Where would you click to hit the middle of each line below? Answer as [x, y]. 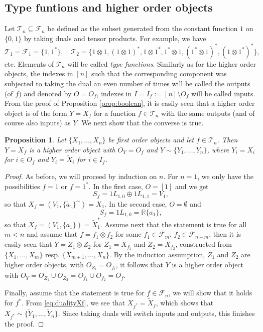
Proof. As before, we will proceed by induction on [81, 176]
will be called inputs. [223, 93]
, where [218, 149]
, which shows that [185, 303]
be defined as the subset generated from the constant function [143, 28]
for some [128, 234]
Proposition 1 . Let [35, 140]
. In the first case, [116, 186]
